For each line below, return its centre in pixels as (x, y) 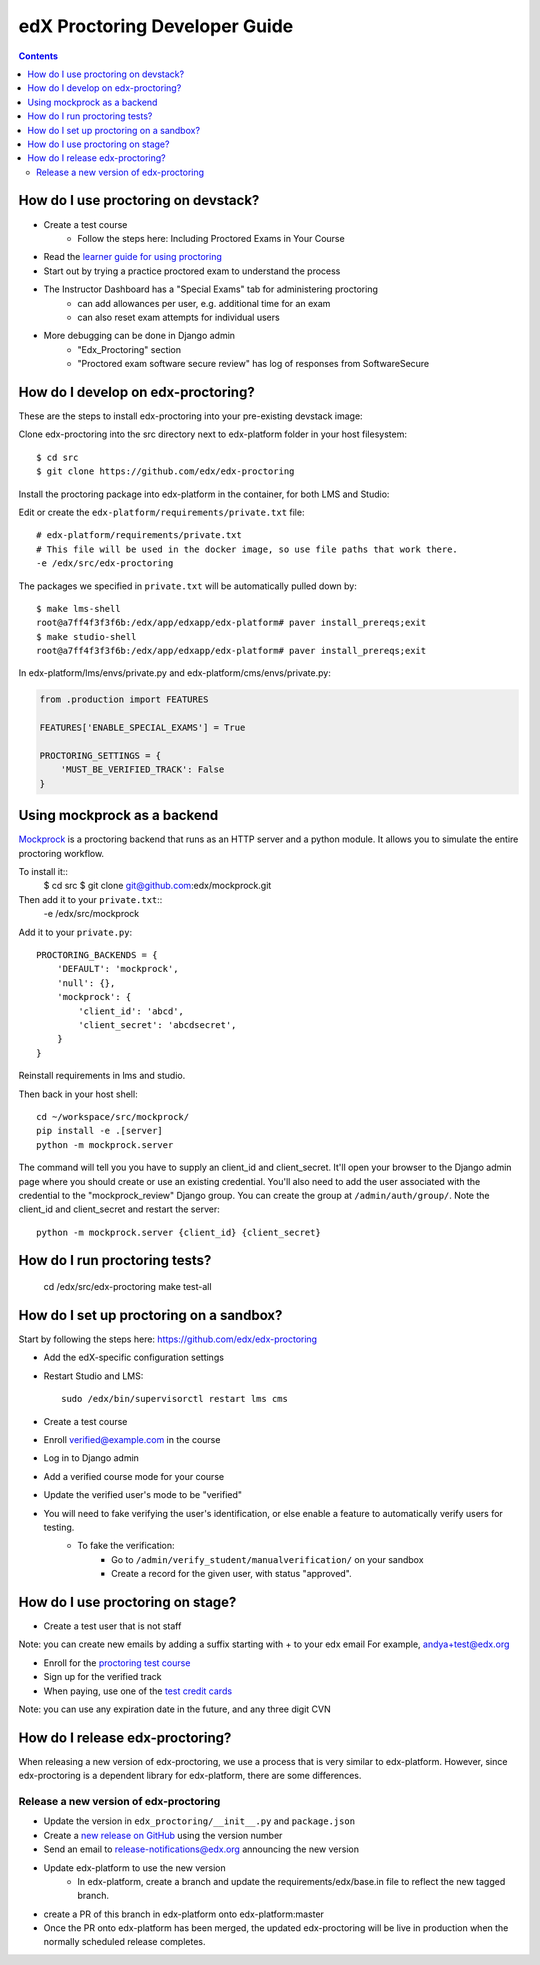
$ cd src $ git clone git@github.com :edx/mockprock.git (157, 886)
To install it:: (43, 872)
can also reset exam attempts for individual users (178, 317)
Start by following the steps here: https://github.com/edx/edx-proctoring (168, 1339)
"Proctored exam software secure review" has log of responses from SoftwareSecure (253, 364)
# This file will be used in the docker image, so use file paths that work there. (247, 549)
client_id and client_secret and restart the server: (119, 1209)
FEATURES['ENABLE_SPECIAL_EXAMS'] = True (142, 728)
